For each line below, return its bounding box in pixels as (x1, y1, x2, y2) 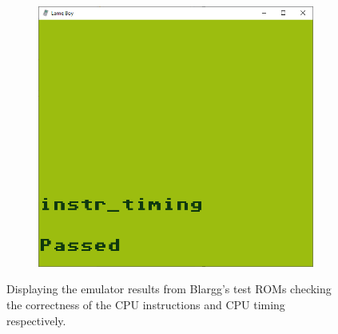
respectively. (6, 312, 66, 328)
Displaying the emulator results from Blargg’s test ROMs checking (6, 280, 332, 297)
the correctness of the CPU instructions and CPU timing (6, 296, 285, 312)
